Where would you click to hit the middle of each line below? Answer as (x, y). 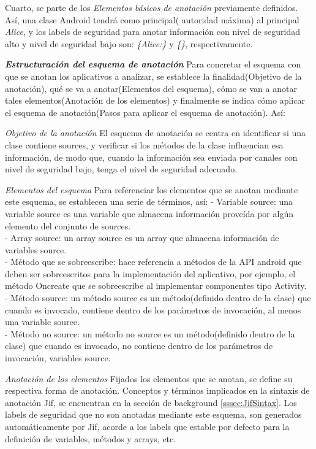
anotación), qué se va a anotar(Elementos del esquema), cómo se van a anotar (151, 88)
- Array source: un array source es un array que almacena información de (142, 238)
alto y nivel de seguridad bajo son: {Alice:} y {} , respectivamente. (129, 43)
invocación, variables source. (58, 358)
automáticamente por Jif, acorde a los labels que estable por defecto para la (147, 426)
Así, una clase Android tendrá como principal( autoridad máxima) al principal (152, 19)
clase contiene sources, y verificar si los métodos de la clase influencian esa (144, 144)
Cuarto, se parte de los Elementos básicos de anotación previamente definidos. (152, 7)
